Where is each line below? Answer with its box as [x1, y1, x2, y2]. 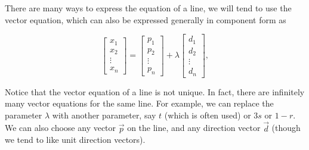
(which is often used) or [164, 108, 251, 121]
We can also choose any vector [5, 121, 116, 134]
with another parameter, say [52, 108, 156, 121]
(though [271, 121, 301, 134]
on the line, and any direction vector [127, 121, 261, 134]
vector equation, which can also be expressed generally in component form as [5, 13, 286, 26]
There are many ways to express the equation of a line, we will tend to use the [5, 2, 292, 14]
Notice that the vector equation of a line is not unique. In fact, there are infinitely [5, 85, 305, 98]
